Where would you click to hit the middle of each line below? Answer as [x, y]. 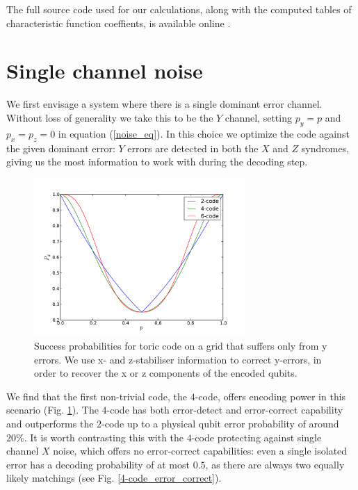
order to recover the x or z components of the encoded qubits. [166, 373]
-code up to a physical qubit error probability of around [220, 424]
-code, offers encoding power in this [270, 396]
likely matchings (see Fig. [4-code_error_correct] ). [114, 478]
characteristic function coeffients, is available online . [119, 23]
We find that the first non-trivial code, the [97, 396]
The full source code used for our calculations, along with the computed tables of [179, 9]
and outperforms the [50, 424]
